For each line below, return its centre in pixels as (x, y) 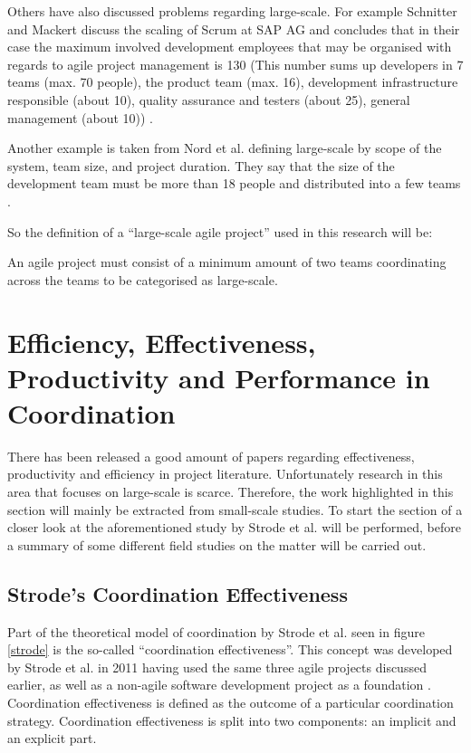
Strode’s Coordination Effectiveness (178, 593)
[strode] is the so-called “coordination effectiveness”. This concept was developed (230, 649)
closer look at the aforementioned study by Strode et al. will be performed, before (234, 527)
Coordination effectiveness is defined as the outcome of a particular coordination (231, 702)
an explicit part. (52, 738)
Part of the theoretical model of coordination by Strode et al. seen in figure (216, 631)
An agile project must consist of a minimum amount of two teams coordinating (227, 262)
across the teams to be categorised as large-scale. (143, 279)
